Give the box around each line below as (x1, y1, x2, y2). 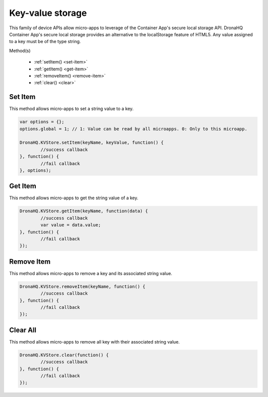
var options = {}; (19, 119, 65, 125)
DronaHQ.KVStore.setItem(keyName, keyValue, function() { (19, 140, 164, 146)
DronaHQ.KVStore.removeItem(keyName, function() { (19, 284, 146, 289)
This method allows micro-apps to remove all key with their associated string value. (9, 339, 180, 344)
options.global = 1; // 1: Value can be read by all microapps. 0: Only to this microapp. (19, 126, 248, 131)
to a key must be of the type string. (9, 39, 81, 45)
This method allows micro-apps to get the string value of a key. (9, 195, 138, 201)
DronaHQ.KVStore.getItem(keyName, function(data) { (19, 208, 148, 214)
